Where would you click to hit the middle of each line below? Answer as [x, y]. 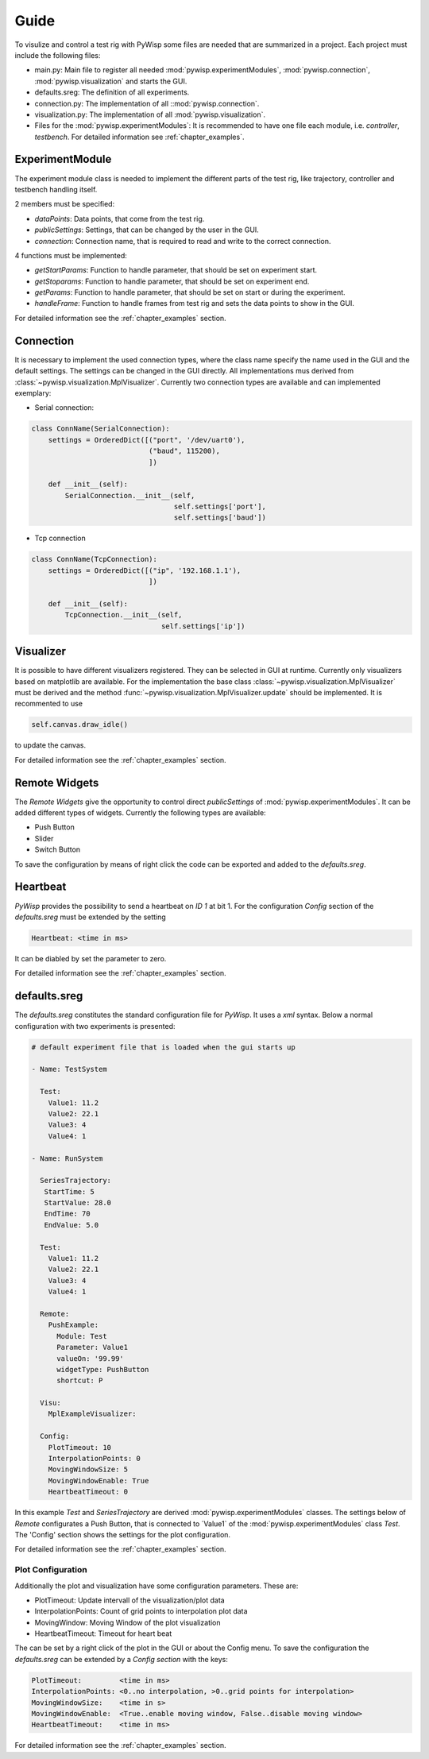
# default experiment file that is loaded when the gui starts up [163, 1047]
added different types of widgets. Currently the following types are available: [140, 813]
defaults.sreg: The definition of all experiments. [112, 92]
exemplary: [33, 392]
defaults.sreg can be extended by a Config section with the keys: [121, 1659]
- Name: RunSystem [67, 1158]
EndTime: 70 [67, 1214]
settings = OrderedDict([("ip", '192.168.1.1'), [145, 570]
